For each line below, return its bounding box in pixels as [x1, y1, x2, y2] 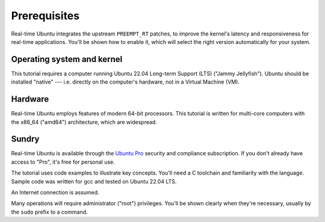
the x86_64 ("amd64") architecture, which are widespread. [11, 118, 158, 126]
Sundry [11, 134, 40, 144]
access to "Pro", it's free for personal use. [11, 158, 116, 165]
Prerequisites [11, 9, 80, 22]
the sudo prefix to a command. [11, 208, 88, 215]
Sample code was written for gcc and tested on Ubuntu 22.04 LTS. [11, 177, 177, 185]
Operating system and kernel [11, 54, 123, 64]
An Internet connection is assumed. [11, 189, 99, 196]
